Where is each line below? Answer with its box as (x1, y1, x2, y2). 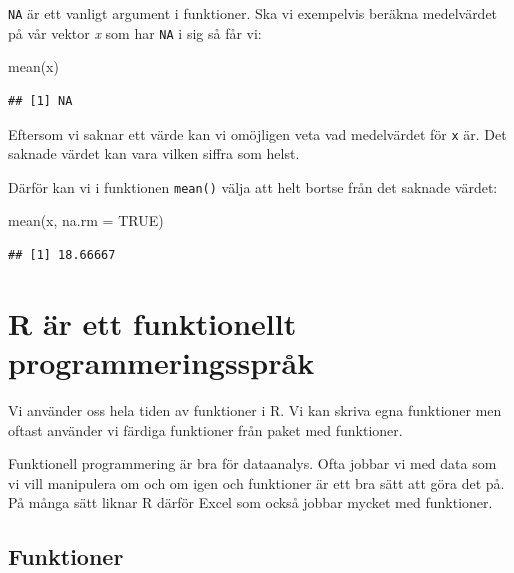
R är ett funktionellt (8, 302, 297, 343)
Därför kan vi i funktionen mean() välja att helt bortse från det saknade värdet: (8, 176, 498, 197)
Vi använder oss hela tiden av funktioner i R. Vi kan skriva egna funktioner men (8, 399, 502, 420)
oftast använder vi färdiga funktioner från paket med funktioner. (8, 419, 403, 440)
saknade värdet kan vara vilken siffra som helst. (8, 143, 300, 164)
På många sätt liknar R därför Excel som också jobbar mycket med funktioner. (8, 492, 493, 513)
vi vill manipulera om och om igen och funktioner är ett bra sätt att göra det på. (8, 472, 505, 493)
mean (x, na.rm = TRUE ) (8, 210, 164, 231)
